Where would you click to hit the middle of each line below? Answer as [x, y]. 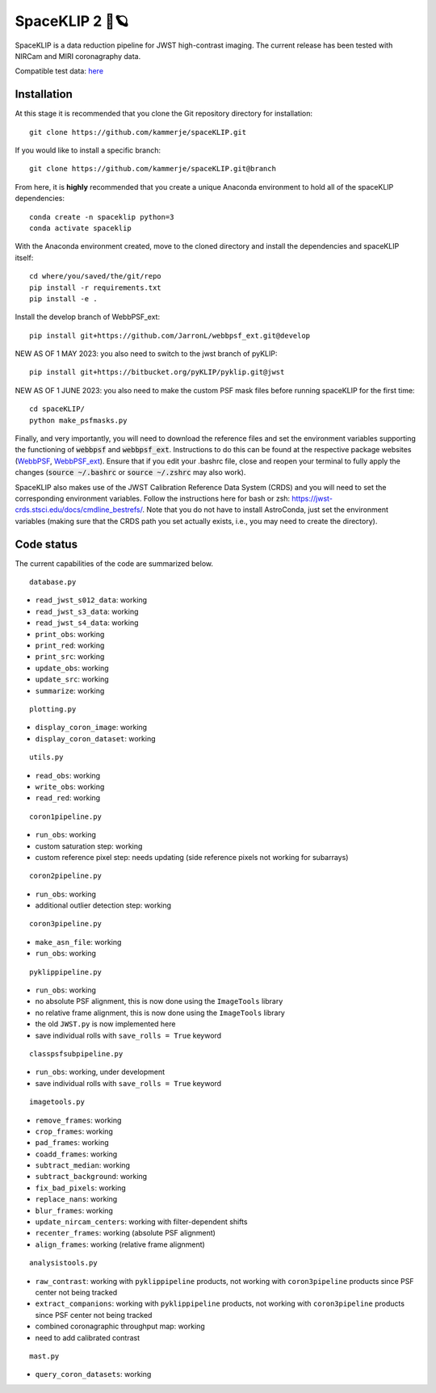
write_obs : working [70, 787]
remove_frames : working [78, 1120]
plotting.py [53, 709]
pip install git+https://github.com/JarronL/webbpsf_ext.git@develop [170, 336]
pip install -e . [63, 298]
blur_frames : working [74, 1210]
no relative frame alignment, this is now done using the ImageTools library [160, 1013]
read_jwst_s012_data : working [91, 600]
